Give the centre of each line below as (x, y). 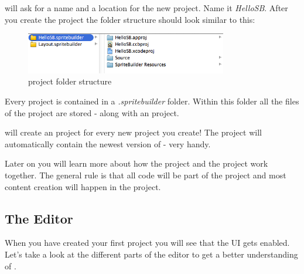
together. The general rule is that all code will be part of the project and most (146, 175)
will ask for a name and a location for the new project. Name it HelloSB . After (146, 8)
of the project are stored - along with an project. (92, 112)
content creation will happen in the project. (83, 186)
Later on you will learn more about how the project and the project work (136, 163)
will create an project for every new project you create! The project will (133, 132)
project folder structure (70, 81)
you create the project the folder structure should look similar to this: (130, 19)
